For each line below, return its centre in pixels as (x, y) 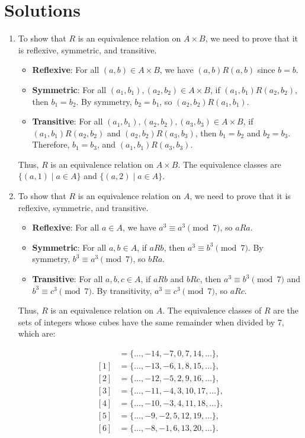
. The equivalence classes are (229, 164)
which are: (37, 333)
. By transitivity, (122, 290)
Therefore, (51, 144)
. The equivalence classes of (212, 310)
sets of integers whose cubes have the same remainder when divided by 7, (151, 322)
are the (286, 310)
